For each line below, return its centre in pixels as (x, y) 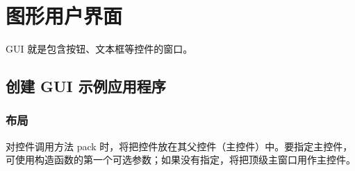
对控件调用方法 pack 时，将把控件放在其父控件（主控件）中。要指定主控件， (179, 146)
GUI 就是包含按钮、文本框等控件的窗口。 (99, 49)
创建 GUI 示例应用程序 (86, 86)
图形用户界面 (64, 16)
